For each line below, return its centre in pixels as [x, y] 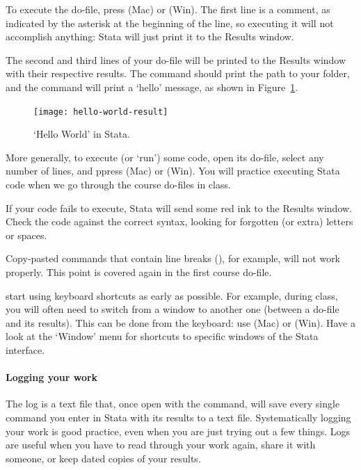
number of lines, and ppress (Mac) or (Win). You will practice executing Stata [173, 171]
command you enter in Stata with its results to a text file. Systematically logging [178, 417]
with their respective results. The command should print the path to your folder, [178, 73]
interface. [25, 349]
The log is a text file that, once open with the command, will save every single [173, 404]
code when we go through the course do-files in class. [118, 184]
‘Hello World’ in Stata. [82, 134]
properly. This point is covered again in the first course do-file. [139, 272]
